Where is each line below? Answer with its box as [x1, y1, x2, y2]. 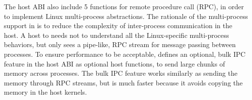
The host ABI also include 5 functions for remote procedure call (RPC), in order [4, 1, 244, 11]
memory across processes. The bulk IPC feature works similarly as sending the [4, 68, 237, 78]
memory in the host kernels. [4, 87, 87, 97]
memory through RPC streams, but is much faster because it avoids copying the [4, 77, 243, 87]
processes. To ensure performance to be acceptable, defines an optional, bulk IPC [4, 49, 246, 59]
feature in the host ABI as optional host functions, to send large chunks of [4, 58, 225, 68]
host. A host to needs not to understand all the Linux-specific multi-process [4, 30, 229, 40]
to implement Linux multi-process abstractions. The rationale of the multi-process [4, 11, 248, 21]
